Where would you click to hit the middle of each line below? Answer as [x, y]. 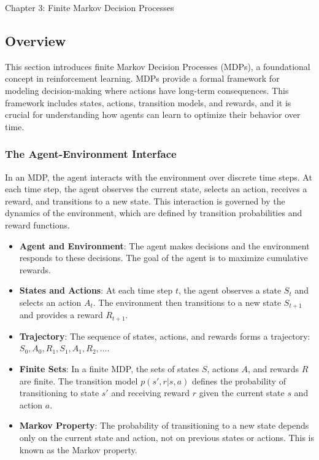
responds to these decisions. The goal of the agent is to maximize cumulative [163, 258]
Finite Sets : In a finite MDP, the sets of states [109, 369]
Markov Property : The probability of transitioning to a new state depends [164, 425]
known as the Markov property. [78, 449]
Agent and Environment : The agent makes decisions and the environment [164, 245]
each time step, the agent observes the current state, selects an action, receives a [156, 189]
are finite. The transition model [79, 380]
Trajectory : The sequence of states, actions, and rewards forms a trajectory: [165, 336]
